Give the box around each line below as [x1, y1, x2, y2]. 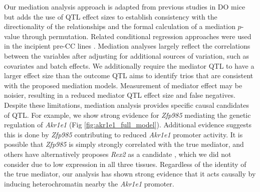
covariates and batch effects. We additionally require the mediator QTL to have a [4, 60, 254, 71]
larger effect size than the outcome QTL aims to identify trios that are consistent [4, 70, 253, 81]
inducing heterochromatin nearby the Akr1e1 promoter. [4, 178, 174, 188]
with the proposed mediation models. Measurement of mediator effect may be [4, 80, 242, 90]
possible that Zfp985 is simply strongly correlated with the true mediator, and [4, 139, 244, 149]
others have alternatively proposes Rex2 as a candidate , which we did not [4, 148, 231, 159]
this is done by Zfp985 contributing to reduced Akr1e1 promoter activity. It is [4, 129, 243, 139]
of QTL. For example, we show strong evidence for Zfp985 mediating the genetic [4, 109, 251, 120]
